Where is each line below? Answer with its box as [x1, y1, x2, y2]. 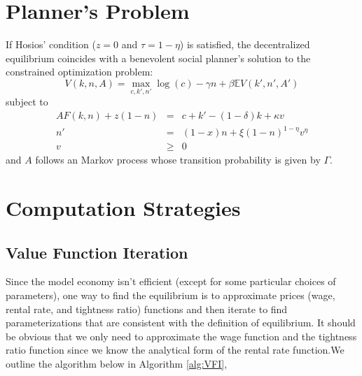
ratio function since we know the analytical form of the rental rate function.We [6, 342, 344, 357]
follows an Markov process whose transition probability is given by [35, 152, 321, 167]
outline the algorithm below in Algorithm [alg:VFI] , [6, 356, 228, 371]
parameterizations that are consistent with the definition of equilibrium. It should [6, 315, 356, 330]
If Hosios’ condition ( [6, 37, 96, 52]
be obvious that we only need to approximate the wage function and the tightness [6, 328, 357, 343]
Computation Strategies [6, 194, 241, 222]
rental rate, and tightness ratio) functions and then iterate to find [6, 301, 288, 316]
